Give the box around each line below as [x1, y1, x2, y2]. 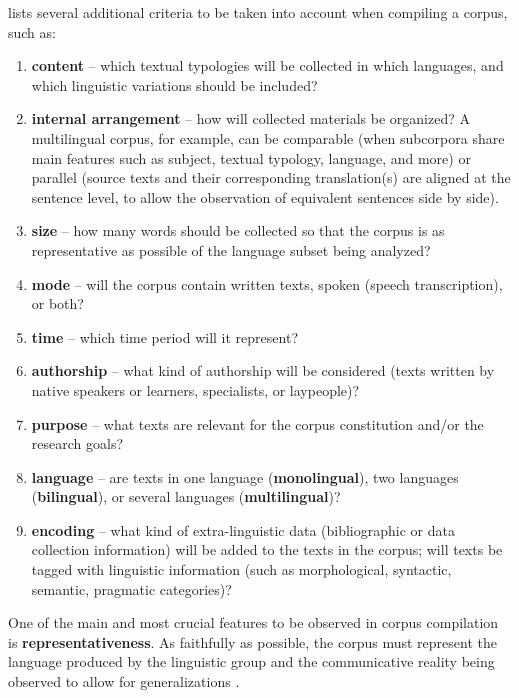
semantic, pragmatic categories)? [31, 578, 232, 599]
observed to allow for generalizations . [8, 671, 240, 692]
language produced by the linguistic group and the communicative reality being [8, 651, 495, 672]
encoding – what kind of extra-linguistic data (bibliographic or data [31, 519, 455, 540]
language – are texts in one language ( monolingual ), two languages [31, 466, 459, 487]
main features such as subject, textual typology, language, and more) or [31, 147, 471, 168]
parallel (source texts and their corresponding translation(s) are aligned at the [31, 167, 511, 188]
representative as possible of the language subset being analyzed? [31, 239, 431, 260]
